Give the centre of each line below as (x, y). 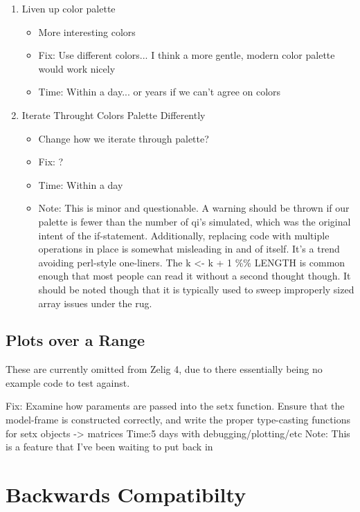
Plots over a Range (75, 340)
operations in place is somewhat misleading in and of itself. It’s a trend (189, 249)
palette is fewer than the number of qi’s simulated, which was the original (195, 221)
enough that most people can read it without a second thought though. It (195, 276)
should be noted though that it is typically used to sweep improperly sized (196, 289)
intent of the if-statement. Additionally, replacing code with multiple (184, 235)
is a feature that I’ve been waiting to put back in (109, 447)
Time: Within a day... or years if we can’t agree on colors (160, 92)
